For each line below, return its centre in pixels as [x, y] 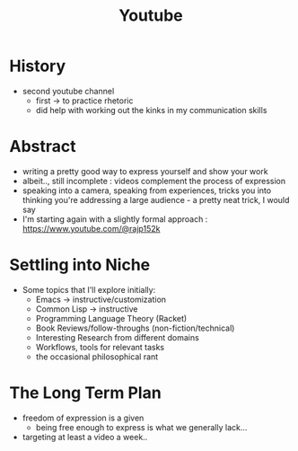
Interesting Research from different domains [117, 337]
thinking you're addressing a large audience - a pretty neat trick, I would [156, 199]
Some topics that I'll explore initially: [89, 289]
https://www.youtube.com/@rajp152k [91, 228]
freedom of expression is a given [83, 418]
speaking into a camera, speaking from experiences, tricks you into [147, 190]
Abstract [43, 147]
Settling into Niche [80, 265]
